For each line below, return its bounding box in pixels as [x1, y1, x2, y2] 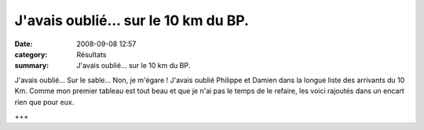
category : [14, 49, 48, 59]
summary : [14, 61, 49, 70]
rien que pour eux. [14, 97, 75, 107]
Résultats [76, 49, 107, 59]
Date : [14, 39, 33, 49]
